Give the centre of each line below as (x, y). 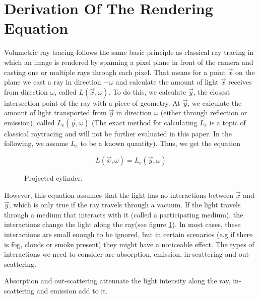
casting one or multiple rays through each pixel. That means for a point (115, 72)
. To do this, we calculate (147, 91)
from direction (26, 91)
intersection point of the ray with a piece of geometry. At (92, 102)
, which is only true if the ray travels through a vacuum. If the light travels (125, 205)
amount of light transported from (55, 113)
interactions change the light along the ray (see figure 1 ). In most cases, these (122, 224)
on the (245, 72)
